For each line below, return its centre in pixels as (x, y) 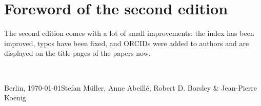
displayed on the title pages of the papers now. (77, 53)
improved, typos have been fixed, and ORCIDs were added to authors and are (127, 43)
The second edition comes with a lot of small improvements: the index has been (129, 33)
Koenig (15, 98)
